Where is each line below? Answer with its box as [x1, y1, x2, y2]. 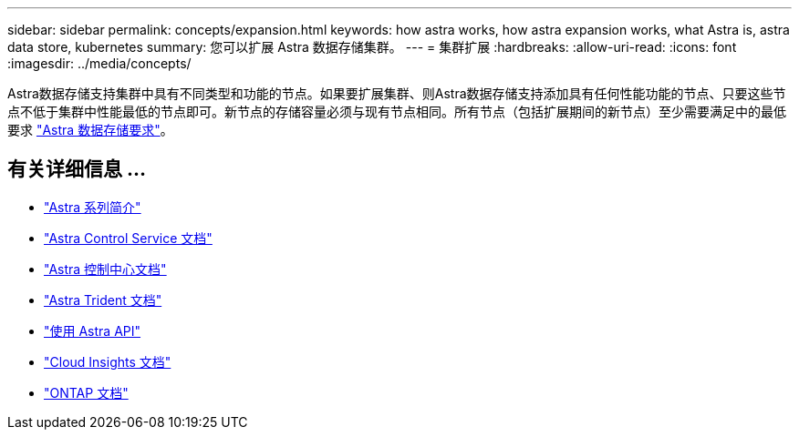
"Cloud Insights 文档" [44, 353, 171, 370]
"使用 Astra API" [44, 322, 141, 339]
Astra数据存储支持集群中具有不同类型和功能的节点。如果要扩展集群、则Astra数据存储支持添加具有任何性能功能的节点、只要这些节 [7, 86, 786, 101]
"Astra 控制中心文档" [44, 260, 167, 277]
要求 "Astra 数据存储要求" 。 [7, 122, 173, 137]
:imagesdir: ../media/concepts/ [7, 56, 192, 71]
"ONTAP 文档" [44, 384, 129, 401]
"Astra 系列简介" [44, 198, 141, 215]
